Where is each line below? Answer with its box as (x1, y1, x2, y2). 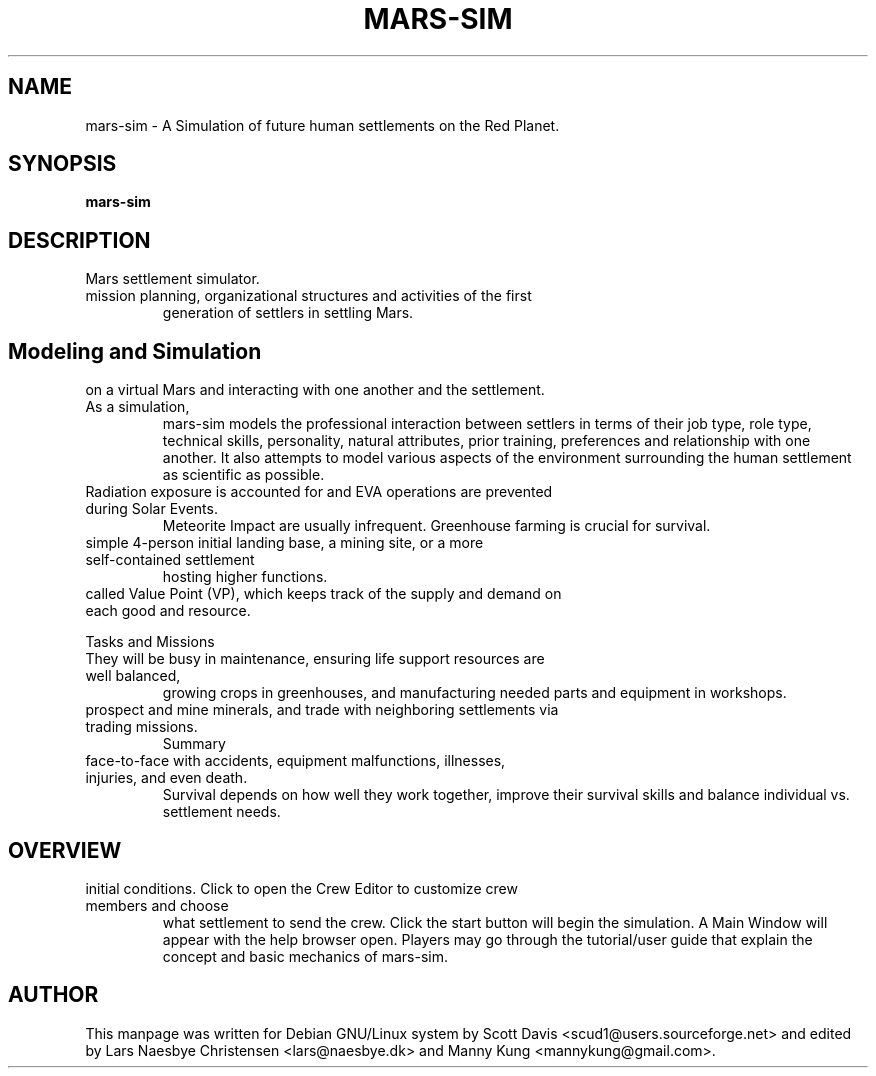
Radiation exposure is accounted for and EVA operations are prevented (85, 483, 553, 501)
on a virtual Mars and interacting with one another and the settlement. (85, 381, 545, 399)
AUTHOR (8, 982, 99, 1008)
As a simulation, (85, 398, 190, 416)
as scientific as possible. (162, 466, 325, 484)
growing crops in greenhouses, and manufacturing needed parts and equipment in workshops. (162, 684, 787, 702)
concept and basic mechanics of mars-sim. (162, 947, 449, 965)
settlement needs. (162, 803, 281, 821)
